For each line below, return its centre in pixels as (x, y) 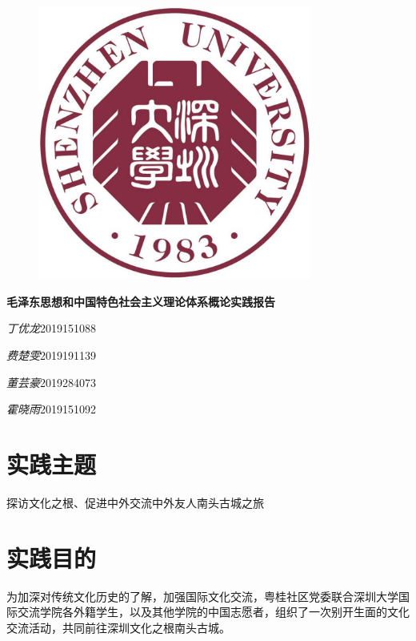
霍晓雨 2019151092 (51, 409)
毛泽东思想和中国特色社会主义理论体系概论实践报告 (141, 301)
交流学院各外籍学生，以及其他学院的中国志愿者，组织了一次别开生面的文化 (213, 612)
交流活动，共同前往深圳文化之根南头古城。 (118, 627)
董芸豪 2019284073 (51, 382)
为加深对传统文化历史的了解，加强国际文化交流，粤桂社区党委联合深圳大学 (202, 596)
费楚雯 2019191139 (51, 355)
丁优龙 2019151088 (51, 328)
